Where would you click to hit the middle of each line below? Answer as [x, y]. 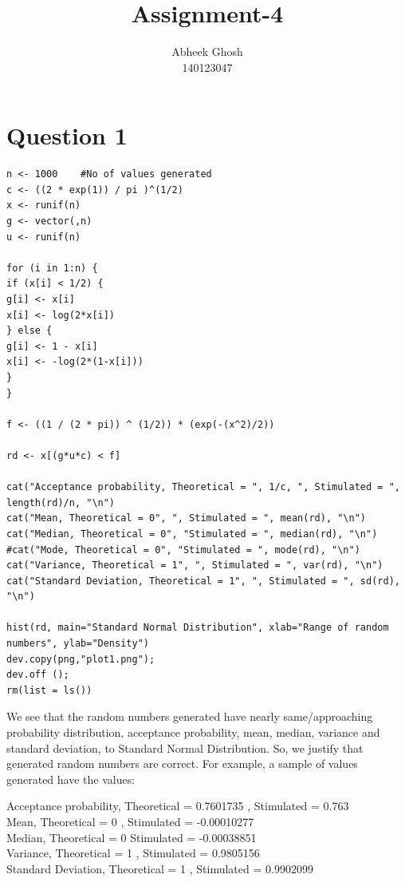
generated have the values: [71, 779]
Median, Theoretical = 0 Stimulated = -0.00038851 [132, 837]
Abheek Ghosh [207, 51]
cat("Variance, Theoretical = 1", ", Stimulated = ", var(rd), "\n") [195, 566]
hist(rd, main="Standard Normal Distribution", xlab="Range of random [198, 628]
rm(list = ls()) [49, 690]
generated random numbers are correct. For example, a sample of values [182, 763]
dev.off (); [38, 675]
